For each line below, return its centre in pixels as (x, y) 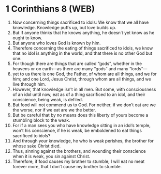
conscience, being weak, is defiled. (48, 99)
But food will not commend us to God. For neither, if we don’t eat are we (84, 105)
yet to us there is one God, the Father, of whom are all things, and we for (84, 74)
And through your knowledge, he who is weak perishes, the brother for (83, 141)
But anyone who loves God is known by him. (57, 43)
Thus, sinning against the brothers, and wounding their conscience (79, 151)
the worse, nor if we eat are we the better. (54, 110)
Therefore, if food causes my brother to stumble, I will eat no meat (78, 161)
